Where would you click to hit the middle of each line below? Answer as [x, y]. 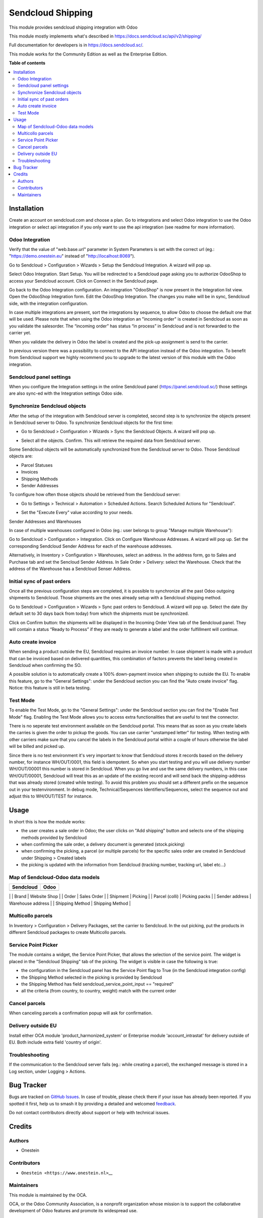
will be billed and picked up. [37, 746]
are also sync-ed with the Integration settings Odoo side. [66, 393]
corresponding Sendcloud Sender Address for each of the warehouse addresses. [91, 546]
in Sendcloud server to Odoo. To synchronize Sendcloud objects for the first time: [91, 422]
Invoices [30, 472]
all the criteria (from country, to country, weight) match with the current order [99, 991]
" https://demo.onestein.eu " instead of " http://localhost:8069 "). [72, 256]
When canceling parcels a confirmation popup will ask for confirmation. [81, 1013]
